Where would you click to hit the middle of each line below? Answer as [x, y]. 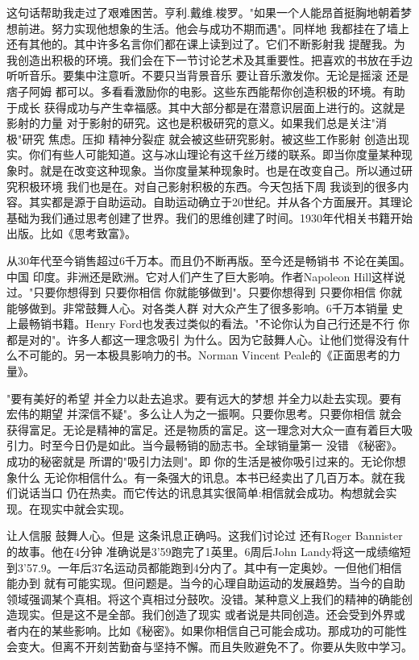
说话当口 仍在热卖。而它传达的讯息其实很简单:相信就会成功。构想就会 [201, 493]
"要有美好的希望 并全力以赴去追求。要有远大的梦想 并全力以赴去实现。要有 [204, 398]
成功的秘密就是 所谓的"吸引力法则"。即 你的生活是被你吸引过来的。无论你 [201, 461]
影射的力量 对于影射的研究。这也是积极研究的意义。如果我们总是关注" [191, 123]
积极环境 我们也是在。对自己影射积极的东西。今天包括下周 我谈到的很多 [207, 186]
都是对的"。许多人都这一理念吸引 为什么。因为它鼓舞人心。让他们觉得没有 [202, 339]
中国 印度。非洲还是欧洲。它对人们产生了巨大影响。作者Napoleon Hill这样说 [206, 276]
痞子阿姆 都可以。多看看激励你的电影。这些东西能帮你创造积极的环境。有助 [206, 91]
